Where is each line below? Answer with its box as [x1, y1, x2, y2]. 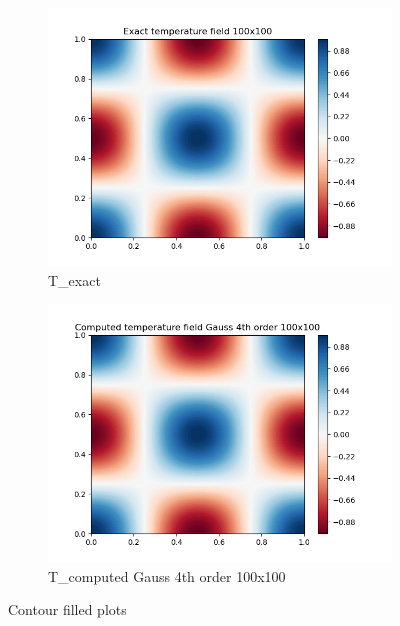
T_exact [48, 269, 101, 290]
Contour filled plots [8, 599, 127, 620]
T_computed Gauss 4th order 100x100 [48, 565, 286, 586]
